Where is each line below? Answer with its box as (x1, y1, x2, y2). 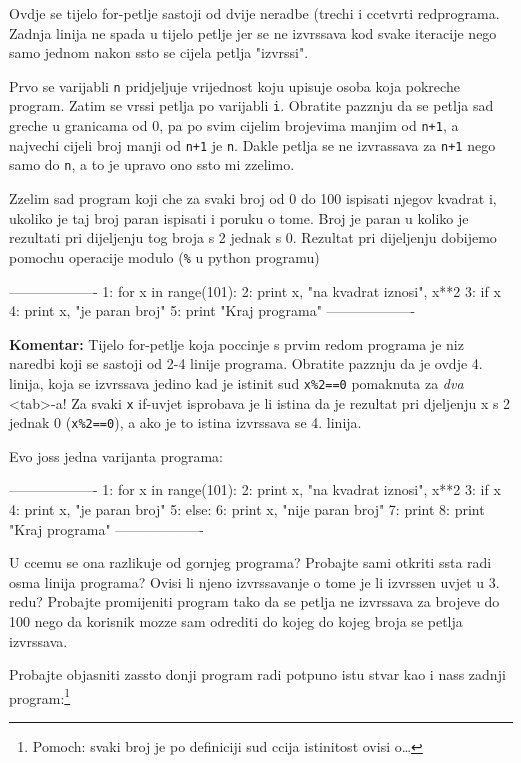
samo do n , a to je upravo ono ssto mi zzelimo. (9, 154, 295, 175)
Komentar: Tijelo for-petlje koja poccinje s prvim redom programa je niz (9, 333, 464, 354)
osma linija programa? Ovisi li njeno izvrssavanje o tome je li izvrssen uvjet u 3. (9, 571, 500, 592)
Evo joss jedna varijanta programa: (9, 445, 223, 466)
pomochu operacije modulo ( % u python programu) (9, 246, 320, 267)
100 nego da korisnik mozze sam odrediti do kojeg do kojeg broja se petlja (9, 611, 463, 631)
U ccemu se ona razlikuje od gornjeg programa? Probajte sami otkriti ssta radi (9, 552, 492, 573)
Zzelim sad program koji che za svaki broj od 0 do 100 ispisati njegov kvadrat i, (9, 188, 497, 209)
